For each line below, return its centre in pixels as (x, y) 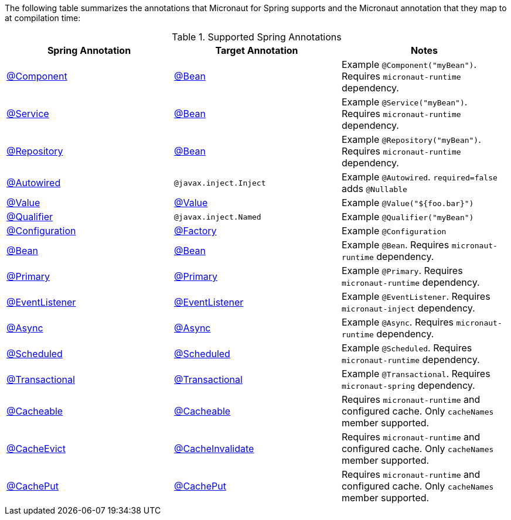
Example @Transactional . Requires (416, 374)
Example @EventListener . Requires (416, 296)
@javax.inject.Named (217, 217)
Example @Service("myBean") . (404, 102)
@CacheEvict (36, 449)
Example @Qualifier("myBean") (408, 217)
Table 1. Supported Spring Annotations (257, 37)
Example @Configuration (394, 231)
